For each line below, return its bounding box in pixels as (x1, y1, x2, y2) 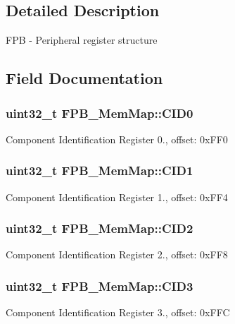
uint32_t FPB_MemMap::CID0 (6, 104, 193, 121)
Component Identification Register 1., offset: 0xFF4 (6, 189, 228, 204)
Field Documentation (6, 67, 163, 89)
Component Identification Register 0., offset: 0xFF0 (6, 131, 228, 146)
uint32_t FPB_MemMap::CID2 (6, 220, 193, 237)
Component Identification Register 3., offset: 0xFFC (6, 305, 230, 320)
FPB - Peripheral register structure (6, 32, 158, 47)
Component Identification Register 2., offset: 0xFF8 (6, 247, 228, 262)
